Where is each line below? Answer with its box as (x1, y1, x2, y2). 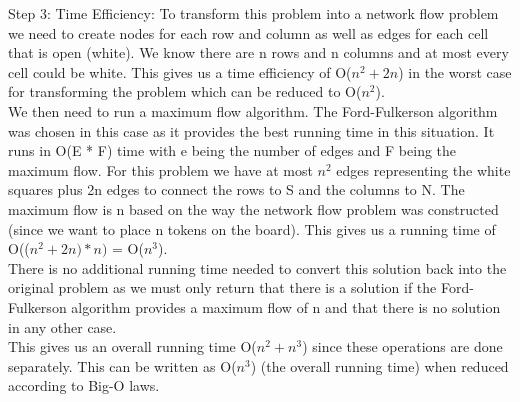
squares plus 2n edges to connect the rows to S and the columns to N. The (8, 179, 465, 200)
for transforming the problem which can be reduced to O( (8, 81, 362, 102)
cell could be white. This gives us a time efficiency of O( (8, 61, 352, 82)
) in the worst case (398, 61, 512, 82)
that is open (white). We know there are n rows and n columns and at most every (8, 42, 509, 63)
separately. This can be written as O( (8, 355, 237, 376)
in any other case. (8, 316, 117, 337)
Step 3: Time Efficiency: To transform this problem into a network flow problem (8, 3, 499, 23)
